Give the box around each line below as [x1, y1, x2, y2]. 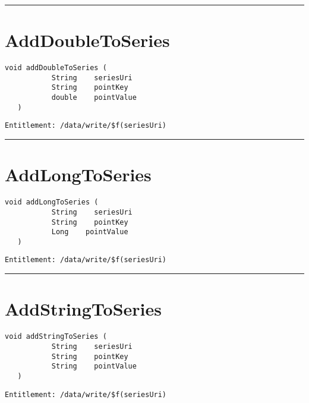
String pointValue [51, 362, 137, 371]
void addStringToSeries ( [5, 332, 107, 341]
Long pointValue [51, 228, 128, 237]
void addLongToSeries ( [5, 198, 99, 207]
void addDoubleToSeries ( [5, 64, 107, 73]
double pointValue [51, 93, 137, 102]
